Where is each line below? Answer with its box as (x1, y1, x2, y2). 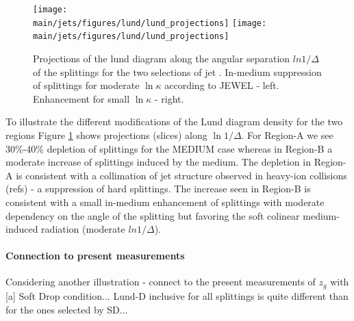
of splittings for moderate (33, 78, 140, 92)
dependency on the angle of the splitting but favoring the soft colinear (5, 208, 300, 222)
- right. (154, 91, 184, 105)
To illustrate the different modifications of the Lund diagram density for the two (5, 114, 343, 129)
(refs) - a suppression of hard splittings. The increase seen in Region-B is (5, 181, 311, 196)
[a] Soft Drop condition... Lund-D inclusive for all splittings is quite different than (5, 288, 349, 303)
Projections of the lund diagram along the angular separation (33, 51, 290, 65)
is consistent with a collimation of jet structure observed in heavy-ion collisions (16, 168, 347, 182)
